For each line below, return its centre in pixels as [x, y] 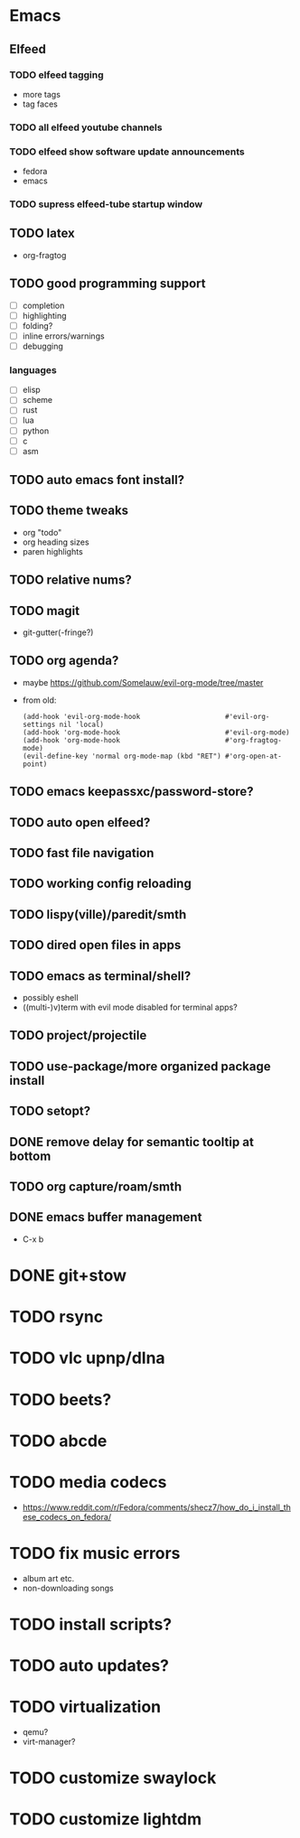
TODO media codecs [88, 1482]
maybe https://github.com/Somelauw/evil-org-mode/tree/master [143, 682]
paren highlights [52, 551]
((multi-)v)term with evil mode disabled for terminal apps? [130, 1007]
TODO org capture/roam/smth [96, 1187]
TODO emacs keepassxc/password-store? [132, 792]
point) [35, 764]
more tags [42, 94]
